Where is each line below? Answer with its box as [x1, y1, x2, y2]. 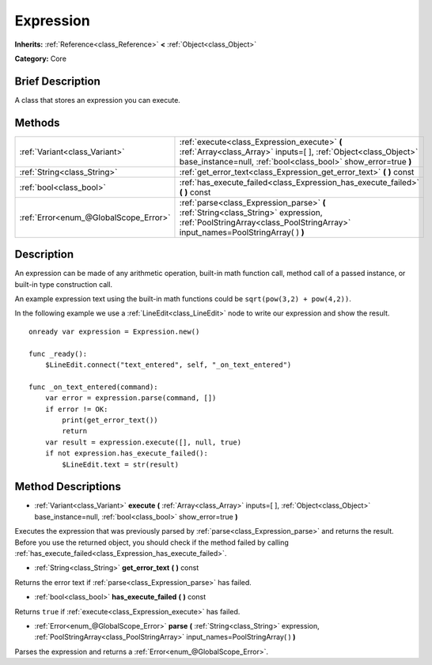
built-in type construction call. [14, 279, 113, 289]
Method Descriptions [14, 480, 122, 493]
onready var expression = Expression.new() [28, 327, 200, 336]
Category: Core [14, 54, 67, 63]
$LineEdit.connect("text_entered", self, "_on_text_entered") [44, 361, 292, 369]
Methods [14, 115, 60, 130]
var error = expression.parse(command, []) [44, 394, 217, 402]
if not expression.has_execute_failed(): [44, 449, 209, 458]
